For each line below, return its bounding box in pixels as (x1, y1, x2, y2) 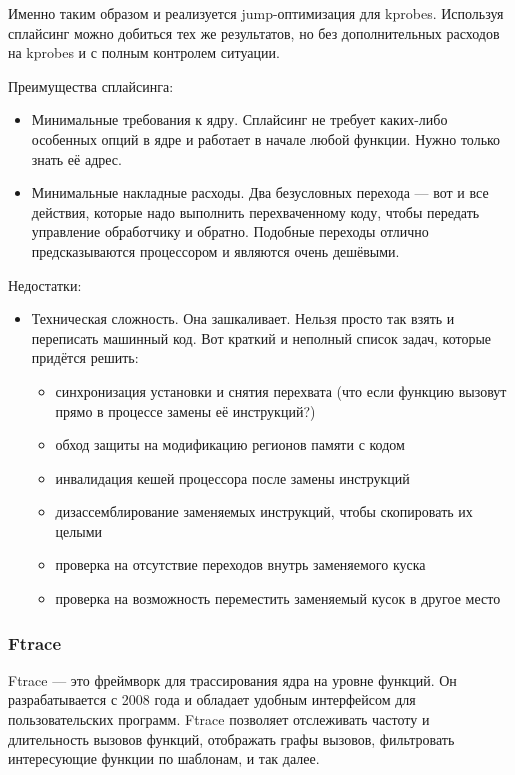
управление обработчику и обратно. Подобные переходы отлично (31, 221, 429, 242)
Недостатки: (8, 274, 82, 295)
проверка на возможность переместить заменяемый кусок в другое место (55, 588, 501, 609)
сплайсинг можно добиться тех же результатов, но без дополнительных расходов (8, 22, 500, 43)
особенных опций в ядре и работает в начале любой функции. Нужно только (31, 128, 501, 149)
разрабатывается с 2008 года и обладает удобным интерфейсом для (8, 689, 416, 710)
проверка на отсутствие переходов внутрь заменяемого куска (55, 554, 426, 575)
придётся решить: (31, 347, 139, 368)
